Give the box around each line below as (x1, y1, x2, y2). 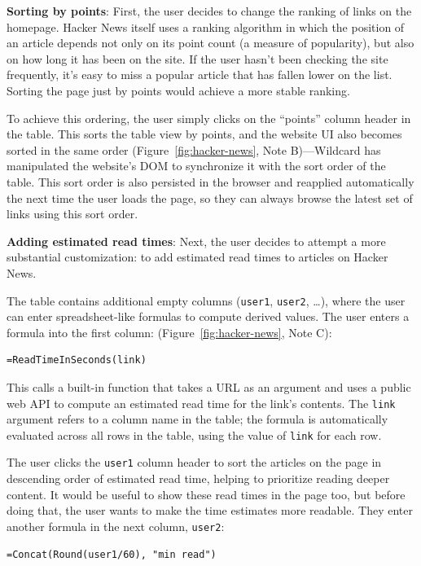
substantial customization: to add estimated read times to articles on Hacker (7, 248, 388, 265)
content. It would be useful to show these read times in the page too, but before (7, 485, 406, 502)
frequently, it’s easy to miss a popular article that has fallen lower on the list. (7, 66, 392, 83)
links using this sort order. (7, 205, 138, 222)
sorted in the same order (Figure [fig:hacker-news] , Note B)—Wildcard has (7, 141, 381, 158)
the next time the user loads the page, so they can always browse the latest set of (7, 189, 413, 206)
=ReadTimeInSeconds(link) (7, 354, 147, 366)
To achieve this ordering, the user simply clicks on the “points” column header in (7, 109, 411, 126)
